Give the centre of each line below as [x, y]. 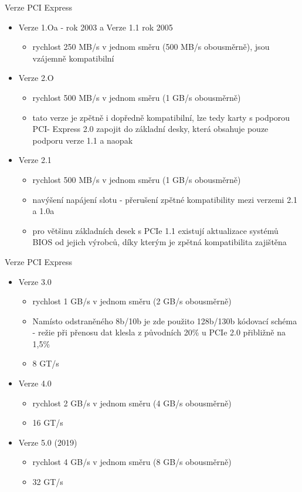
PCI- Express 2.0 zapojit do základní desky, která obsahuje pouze [150, 129]
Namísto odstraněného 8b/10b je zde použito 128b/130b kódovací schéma [165, 320]
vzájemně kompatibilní [73, 58]
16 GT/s [48, 423]
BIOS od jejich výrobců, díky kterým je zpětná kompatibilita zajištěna [160, 242]
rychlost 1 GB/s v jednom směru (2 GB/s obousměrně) [132, 301]
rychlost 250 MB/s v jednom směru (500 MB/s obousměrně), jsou [151, 47]
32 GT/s [48, 482]
